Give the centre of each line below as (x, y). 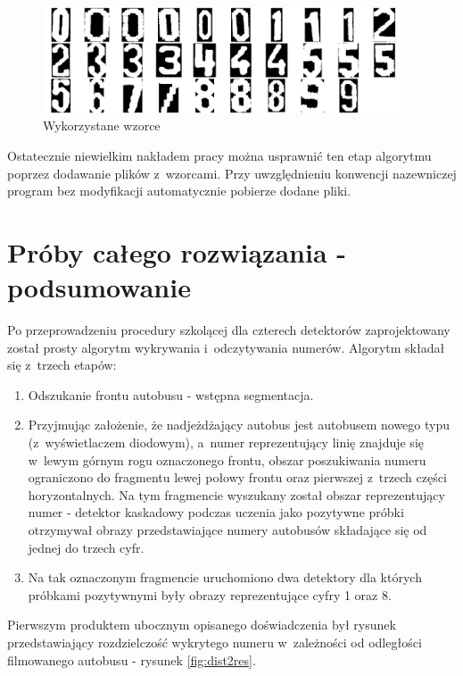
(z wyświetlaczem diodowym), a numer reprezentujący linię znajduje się (226, 442)
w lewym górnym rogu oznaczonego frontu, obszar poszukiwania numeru (227, 459)
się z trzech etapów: (62, 365)
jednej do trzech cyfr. (86, 547)
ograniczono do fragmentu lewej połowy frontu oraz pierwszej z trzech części (237, 477)
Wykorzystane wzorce (102, 125)
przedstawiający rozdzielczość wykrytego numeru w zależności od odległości (215, 642)
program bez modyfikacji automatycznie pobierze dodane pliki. (179, 191)
